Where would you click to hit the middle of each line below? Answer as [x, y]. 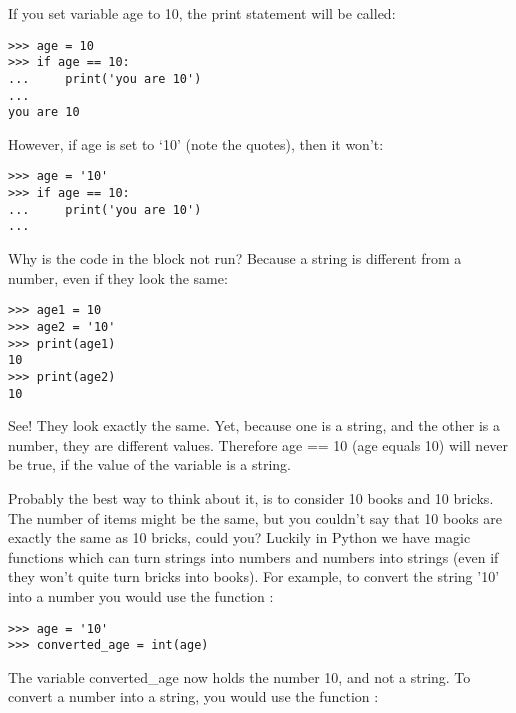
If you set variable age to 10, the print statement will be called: [202, 13]
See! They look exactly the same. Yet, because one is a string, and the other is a [254, 425]
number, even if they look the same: [118, 277]
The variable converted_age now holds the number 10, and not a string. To [239, 676]
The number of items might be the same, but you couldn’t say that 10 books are [255, 517]
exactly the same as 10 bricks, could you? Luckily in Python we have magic [239, 537]
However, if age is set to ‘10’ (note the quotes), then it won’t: [196, 143]
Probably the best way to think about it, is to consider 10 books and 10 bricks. [251, 498]
